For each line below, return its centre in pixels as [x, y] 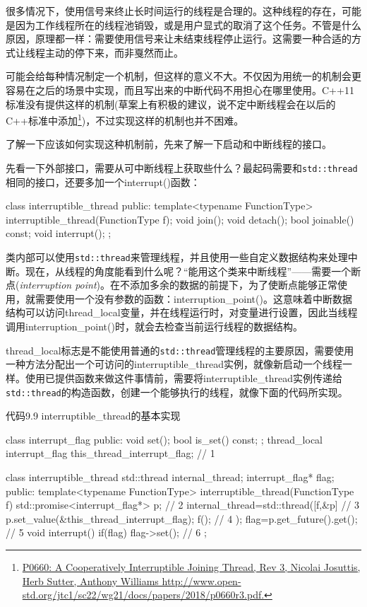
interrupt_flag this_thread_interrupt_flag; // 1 [110, 453]
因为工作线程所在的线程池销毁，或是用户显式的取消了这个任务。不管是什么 [188, 24]
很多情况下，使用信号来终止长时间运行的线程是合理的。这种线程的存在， [174, 11]
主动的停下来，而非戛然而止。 [114, 52]
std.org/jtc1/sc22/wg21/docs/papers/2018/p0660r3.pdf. [143, 595]
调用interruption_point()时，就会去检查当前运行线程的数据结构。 [154, 326]
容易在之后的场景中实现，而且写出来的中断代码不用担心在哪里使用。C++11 [180, 89]
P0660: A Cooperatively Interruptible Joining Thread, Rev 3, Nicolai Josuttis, [191, 566]
